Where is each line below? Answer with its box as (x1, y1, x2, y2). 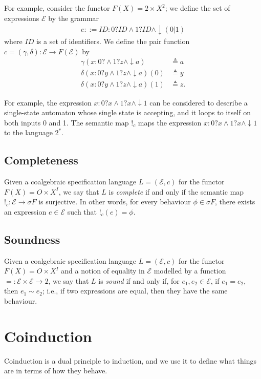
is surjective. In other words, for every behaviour (38, 196, 191, 207)
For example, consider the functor (4, 3, 110, 13)
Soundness (4, 231, 60, 247)
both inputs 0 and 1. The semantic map (4, 117, 129, 128)
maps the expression (138, 117, 202, 128)
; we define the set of (165, 3, 230, 13)
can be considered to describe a (149, 97, 248, 108)
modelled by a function (154, 265, 226, 276)
